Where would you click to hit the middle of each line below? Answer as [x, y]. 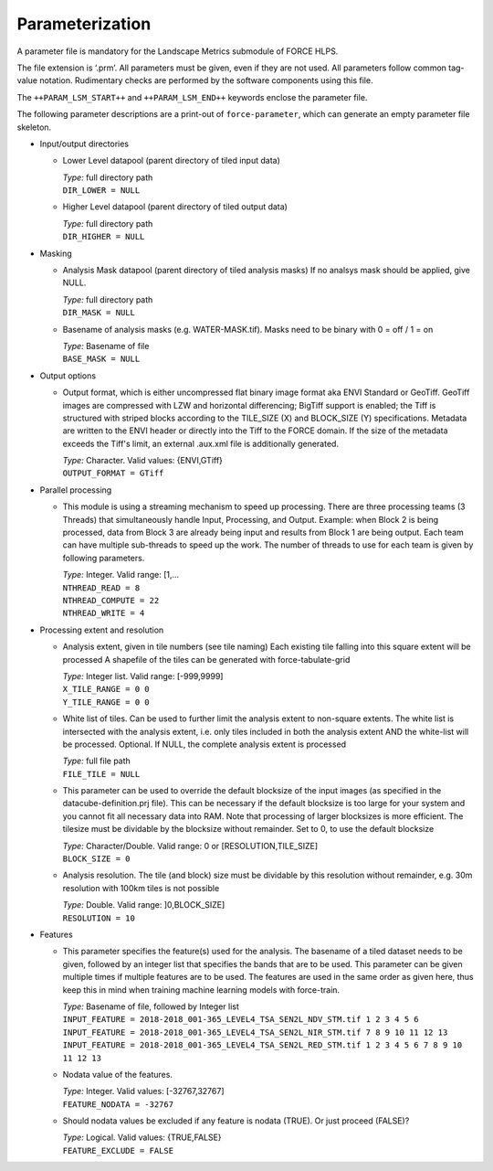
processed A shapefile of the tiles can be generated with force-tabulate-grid [206, 659]
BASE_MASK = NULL [101, 359]
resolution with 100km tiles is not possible [141, 888]
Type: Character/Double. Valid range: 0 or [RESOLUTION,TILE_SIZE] [190, 846]
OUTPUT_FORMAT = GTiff [113, 474]
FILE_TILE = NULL [101, 774]
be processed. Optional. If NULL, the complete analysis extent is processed [205, 744]
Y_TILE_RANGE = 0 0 [106, 702]
